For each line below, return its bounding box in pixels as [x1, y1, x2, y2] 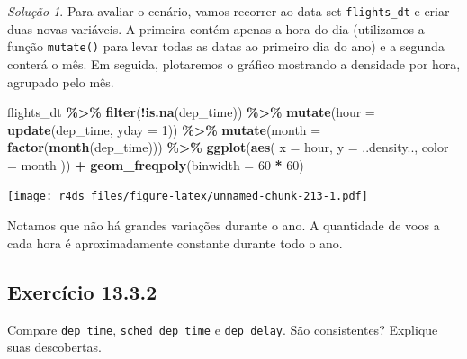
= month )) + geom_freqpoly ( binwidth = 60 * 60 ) [7, 155, 304, 174]
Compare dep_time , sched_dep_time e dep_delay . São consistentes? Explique [7, 319, 438, 338]
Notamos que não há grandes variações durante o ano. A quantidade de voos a [7, 216, 440, 235]
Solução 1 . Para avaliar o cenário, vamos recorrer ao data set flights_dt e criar [7, 2, 450, 20]
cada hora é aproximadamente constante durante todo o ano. [7, 233, 343, 252]
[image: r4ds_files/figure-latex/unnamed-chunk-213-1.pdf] [7, 190, 368, 203]
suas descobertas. [7, 337, 102, 356]
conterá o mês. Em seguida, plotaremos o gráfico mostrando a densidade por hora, [7, 54, 461, 73]
